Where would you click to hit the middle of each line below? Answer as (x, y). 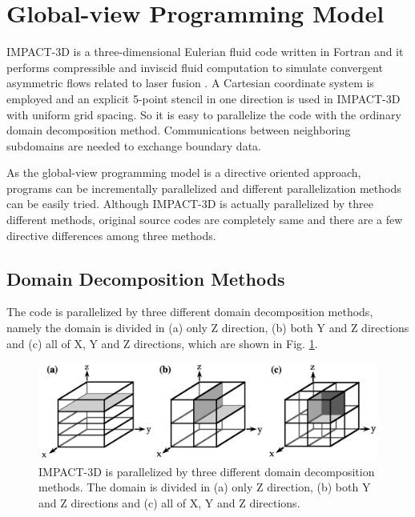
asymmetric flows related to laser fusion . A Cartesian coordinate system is (190, 83)
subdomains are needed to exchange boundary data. (134, 145)
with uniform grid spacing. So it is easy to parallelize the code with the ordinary (204, 114)
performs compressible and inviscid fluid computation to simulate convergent (195, 67)
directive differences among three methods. (111, 235)
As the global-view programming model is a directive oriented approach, (184, 172)
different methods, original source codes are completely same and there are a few (205, 220)
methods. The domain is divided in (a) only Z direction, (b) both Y (205, 487)
